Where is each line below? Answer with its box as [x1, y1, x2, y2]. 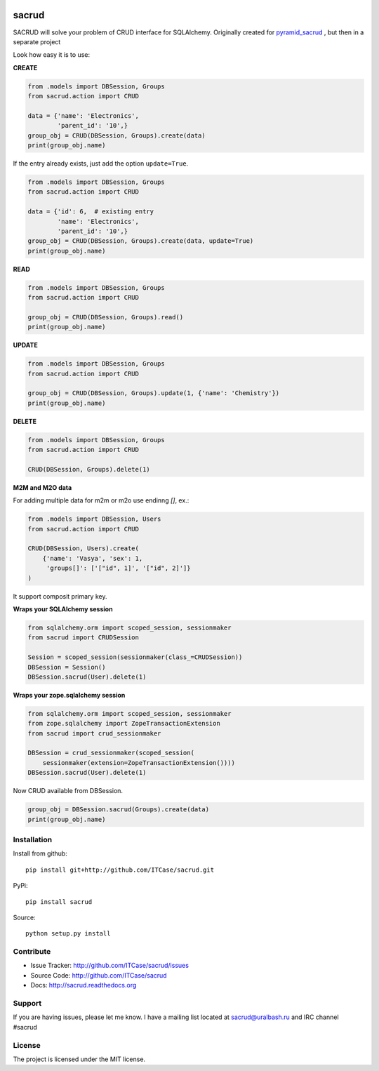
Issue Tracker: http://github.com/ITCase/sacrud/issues [30, 962, 189, 970]
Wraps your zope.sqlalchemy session [13, 691, 126, 699]
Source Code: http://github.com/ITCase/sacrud [30, 971, 168, 979]
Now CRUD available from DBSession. [13, 787, 123, 795]
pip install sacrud [25, 898, 93, 905]
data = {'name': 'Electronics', [27, 112, 140, 119]
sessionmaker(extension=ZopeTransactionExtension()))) [42, 759, 235, 766]
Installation [13, 834, 53, 844]
